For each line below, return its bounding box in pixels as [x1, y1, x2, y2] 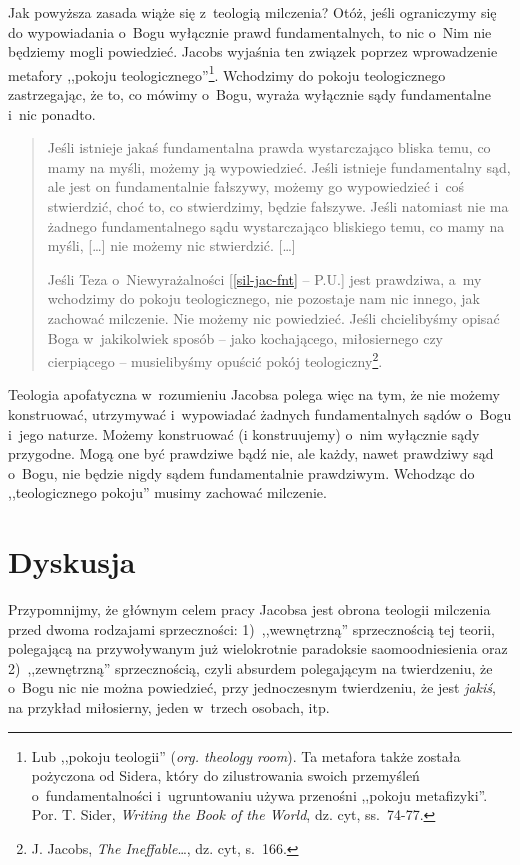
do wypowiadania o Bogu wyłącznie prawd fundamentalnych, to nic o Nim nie [8, 21, 492, 42]
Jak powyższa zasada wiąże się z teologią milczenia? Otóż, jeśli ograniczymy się [8, 2, 497, 22]
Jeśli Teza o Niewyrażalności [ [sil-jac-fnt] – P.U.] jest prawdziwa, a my [47, 268, 482, 289]
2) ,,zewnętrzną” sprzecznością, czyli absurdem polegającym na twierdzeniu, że [8, 657, 493, 678]
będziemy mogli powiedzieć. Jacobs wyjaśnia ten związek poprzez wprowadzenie [8, 41, 498, 62]
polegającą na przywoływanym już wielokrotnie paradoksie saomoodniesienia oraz [8, 638, 508, 659]
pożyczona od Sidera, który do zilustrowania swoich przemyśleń [31, 765, 420, 786]
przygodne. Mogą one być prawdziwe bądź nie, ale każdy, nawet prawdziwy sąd [8, 443, 494, 464]
